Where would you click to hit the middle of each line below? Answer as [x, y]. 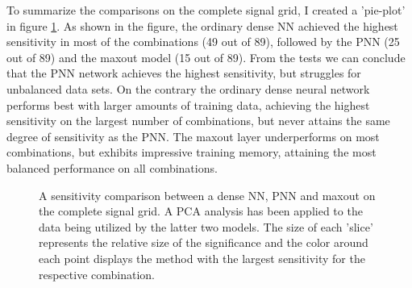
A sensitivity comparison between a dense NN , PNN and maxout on [207, 195]
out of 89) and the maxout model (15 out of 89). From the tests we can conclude [206, 57]
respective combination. [97, 274]
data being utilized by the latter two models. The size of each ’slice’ [206, 226]
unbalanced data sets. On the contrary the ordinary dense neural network [188, 88]
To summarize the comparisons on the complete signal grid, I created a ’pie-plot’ [206, 10]
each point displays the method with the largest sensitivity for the [202, 258]
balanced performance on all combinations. [112, 167]
